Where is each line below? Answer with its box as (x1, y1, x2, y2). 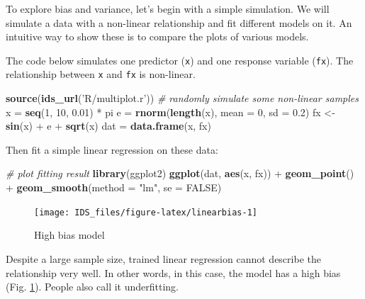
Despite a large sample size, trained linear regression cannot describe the (6, 251, 321, 266)
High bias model (34, 227, 105, 242)
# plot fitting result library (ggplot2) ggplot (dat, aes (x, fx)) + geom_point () (6, 166, 354, 181)
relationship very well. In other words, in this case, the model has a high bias (6, 265, 341, 280)
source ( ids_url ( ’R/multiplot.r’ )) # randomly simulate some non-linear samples (6, 91, 359, 106)
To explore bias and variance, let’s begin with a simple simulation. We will (6, 1, 330, 16)
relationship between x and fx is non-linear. (6, 67, 196, 81)
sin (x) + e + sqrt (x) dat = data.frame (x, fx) (6, 118, 211, 133)
